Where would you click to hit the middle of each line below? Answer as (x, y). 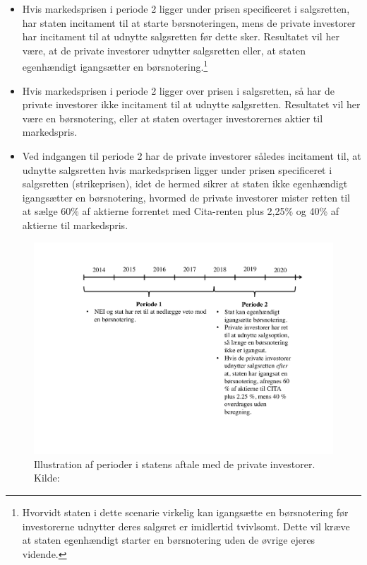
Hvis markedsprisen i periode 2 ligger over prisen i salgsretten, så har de (179, 90)
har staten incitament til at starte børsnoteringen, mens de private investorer (189, 22)
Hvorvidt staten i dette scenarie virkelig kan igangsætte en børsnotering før (185, 512)
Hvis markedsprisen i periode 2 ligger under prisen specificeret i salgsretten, (186, 8)
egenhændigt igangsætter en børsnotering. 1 (115, 66)
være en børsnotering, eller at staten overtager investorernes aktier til (173, 118)
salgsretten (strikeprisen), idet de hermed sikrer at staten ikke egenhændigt (185, 184)
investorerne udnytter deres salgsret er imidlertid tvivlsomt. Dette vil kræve (186, 526)
